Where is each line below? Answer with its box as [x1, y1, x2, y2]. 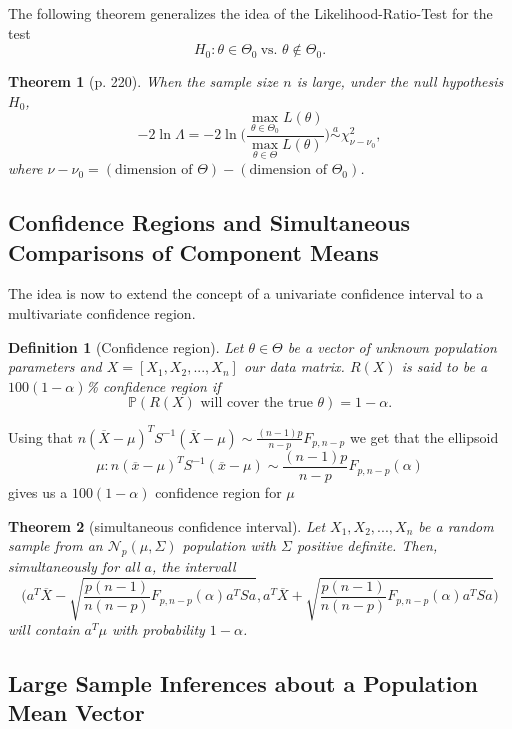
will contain [8, 619, 80, 640]
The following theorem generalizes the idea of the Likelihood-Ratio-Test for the [8, 3, 493, 23]
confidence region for [155, 481, 282, 502]
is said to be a [401, 356, 488, 377]
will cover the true [200, 396, 313, 411]
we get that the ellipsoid [349, 426, 499, 447]
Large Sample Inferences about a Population [8, 668, 479, 699]
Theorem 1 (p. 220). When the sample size [8, 71, 279, 92]
